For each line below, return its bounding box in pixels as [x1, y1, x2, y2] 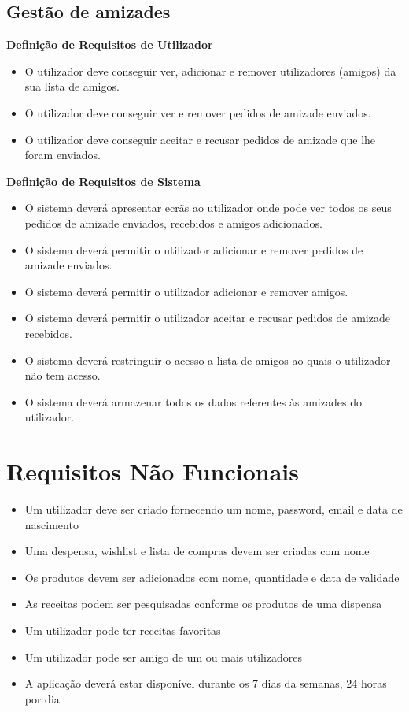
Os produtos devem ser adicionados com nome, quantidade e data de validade [24, 569, 400, 585]
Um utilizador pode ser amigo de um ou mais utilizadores [24, 648, 303, 665]
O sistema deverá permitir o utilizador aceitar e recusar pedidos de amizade [24, 310, 390, 326]
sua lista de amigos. [24, 78, 120, 95]
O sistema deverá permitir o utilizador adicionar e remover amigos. [24, 283, 348, 299]
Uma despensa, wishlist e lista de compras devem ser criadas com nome [24, 543, 370, 559]
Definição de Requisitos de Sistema [6, 172, 201, 189]
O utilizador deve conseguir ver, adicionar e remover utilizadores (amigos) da [24, 62, 396, 79]
